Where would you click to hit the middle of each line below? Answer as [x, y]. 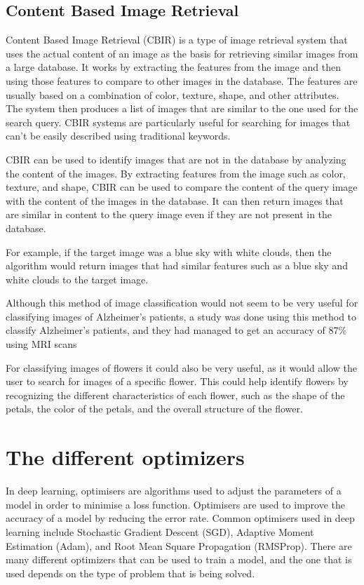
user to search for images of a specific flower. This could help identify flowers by [177, 381]
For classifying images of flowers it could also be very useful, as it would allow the [181, 367]
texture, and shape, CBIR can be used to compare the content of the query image [182, 187]
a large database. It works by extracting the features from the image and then [173, 67]
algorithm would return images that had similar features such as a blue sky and [177, 265]
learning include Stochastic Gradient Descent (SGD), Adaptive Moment [160, 531]
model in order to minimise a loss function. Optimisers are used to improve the [176, 504]
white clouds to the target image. [77, 279]
